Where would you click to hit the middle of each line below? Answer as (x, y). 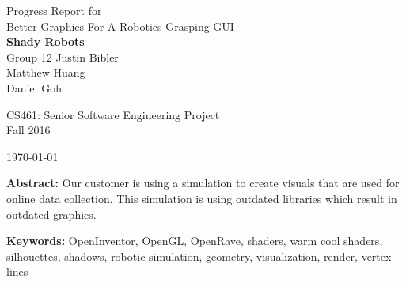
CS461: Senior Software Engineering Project (113, 114)
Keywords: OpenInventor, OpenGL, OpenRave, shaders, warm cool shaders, (195, 241)
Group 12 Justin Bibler (63, 56)
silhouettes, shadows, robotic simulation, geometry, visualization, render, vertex (199, 256)
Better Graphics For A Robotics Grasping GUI (120, 26)
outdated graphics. (51, 214)
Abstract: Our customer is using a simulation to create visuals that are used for (203, 183)
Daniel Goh (34, 87)
